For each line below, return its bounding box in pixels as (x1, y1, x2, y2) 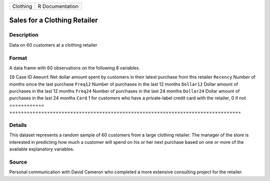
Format (9, 54, 27, 61)
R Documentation (37, 3, 78, 10)
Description (9, 32, 38, 39)
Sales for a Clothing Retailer (9, 16, 98, 25)
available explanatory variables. (9, 146, 74, 152)
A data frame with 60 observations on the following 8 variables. (9, 65, 140, 71)
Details (9, 122, 27, 129)
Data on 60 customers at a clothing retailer (9, 42, 97, 48)
